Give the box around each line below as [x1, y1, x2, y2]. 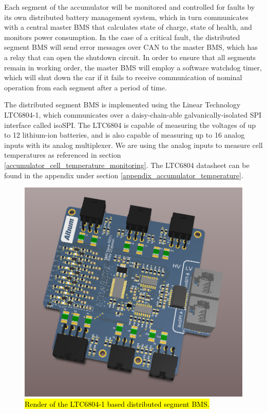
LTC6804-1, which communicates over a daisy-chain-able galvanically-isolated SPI [4, 109, 262, 120]
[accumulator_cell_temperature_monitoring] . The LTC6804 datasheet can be [4, 159, 250, 170]
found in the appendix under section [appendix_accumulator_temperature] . [4, 170, 243, 180]
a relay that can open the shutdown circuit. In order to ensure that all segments [4, 51, 256, 62]
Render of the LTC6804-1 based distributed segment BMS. [25, 398, 209, 409]
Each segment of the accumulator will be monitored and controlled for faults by [4, 2, 255, 12]
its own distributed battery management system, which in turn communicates [4, 11, 249, 22]
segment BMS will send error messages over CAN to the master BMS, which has [4, 42, 258, 52]
